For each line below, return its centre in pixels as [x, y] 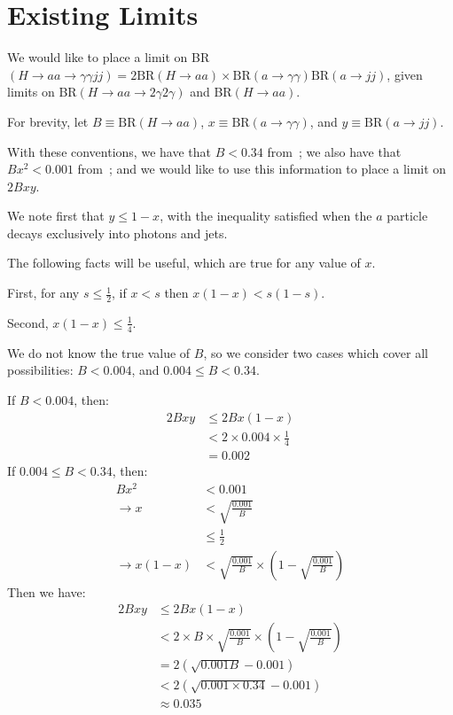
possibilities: [40, 370]
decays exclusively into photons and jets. [117, 233]
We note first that [56, 216]
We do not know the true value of [99, 352]
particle [407, 216]
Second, [28, 322]
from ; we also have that [334, 151]
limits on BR [42, 92]
